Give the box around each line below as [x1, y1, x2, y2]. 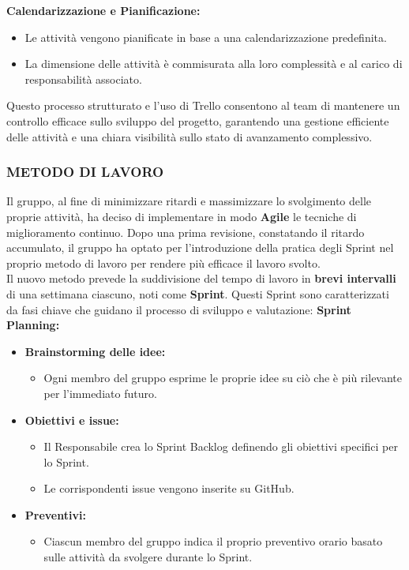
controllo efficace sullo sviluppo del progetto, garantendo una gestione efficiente [6, 112, 389, 129]
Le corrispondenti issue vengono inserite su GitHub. [43, 480, 295, 497]
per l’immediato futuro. [43, 384, 157, 401]
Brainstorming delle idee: [24, 343, 166, 359]
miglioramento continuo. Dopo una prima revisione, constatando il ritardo [6, 223, 365, 240]
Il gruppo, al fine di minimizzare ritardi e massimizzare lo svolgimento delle [6, 193, 372, 209]
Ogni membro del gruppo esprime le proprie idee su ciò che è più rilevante [43, 369, 403, 386]
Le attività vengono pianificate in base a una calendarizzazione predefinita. [24, 28, 387, 45]
